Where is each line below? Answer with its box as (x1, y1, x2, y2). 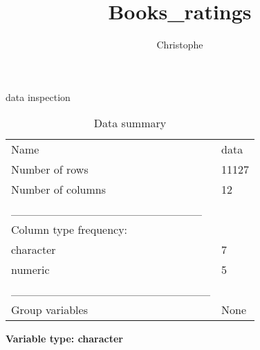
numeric (11, 261, 50, 278)
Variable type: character (6, 331, 124, 346)
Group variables (11, 302, 88, 318)
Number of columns (11, 181, 106, 198)
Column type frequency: (11, 221, 128, 238)
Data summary (93, 115, 167, 131)
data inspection (6, 89, 71, 104)
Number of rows (11, 161, 89, 178)
